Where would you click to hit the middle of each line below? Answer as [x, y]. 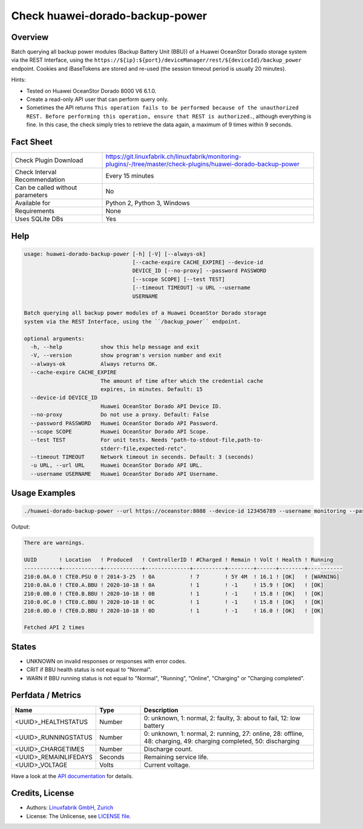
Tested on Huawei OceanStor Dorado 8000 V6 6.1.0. [91, 91]
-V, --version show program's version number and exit [126, 356]
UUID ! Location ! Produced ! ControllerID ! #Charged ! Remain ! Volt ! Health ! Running [179, 560]
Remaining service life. [176, 757]
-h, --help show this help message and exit [115, 347]
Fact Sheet [32, 142]
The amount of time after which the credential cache [181, 381]
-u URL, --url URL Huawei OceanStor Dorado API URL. [116, 465]
